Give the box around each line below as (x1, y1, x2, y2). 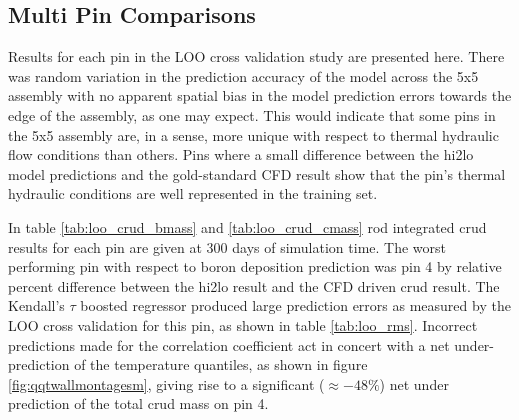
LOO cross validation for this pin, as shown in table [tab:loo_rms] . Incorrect (8, 314, 478, 335)
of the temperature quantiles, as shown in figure (74, 354, 368, 375)
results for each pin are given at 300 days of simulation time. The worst (8, 236, 447, 257)
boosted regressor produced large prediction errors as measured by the (80, 295, 511, 316)
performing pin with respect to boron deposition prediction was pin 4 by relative (8, 256, 502, 277)
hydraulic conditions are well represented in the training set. (8, 183, 378, 204)
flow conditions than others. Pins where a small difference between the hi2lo (8, 144, 474, 165)
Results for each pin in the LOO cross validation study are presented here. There (8, 46, 505, 67)
